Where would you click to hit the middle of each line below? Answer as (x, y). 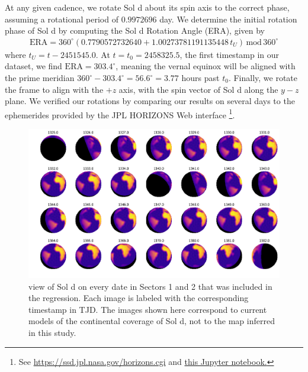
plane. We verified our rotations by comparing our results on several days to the (150, 101)
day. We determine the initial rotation (228, 19)
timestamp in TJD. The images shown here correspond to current (148, 309)
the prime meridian (40, 77)
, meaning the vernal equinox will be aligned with (206, 66)
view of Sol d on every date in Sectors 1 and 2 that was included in (150, 286)
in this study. (52, 332)
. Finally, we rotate (263, 77)
